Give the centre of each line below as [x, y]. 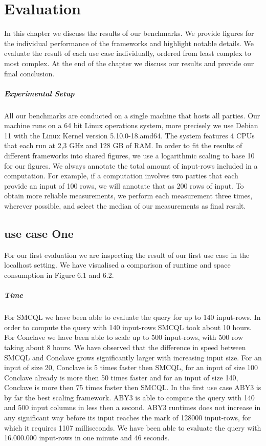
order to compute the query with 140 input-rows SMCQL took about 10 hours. [128, 327]
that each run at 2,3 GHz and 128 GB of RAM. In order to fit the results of [123, 145]
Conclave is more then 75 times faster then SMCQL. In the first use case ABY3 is [133, 387]
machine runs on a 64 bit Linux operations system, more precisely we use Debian [131, 125]
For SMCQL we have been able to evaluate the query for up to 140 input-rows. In [132, 317]
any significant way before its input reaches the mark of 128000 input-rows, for [128, 418]
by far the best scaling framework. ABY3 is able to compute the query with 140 [129, 397]
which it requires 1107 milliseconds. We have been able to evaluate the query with [133, 427]
